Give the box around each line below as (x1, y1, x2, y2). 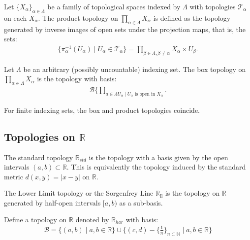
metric (4, 171, 23, 181)
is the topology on (165, 188, 220, 198)
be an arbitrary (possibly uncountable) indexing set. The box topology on (23, 64, 246, 74)
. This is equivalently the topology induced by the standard (66, 162, 246, 172)
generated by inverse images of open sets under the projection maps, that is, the (4, 24, 246, 34)
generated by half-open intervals (4, 198, 101, 208)
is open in (134, 91, 156, 97)
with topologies (189, 1, 236, 11)
